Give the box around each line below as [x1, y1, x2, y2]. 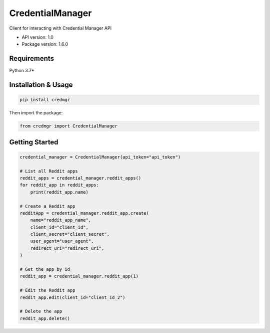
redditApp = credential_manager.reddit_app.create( [19, 210, 149, 216]
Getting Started [9, 138, 58, 146]
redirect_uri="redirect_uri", [30, 245, 104, 251]
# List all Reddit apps [19, 168, 78, 174]
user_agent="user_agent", [30, 238, 94, 244]
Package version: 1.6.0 [21, 41, 68, 47]
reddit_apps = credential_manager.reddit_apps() [19, 175, 141, 181]
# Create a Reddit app [19, 203, 75, 209]
